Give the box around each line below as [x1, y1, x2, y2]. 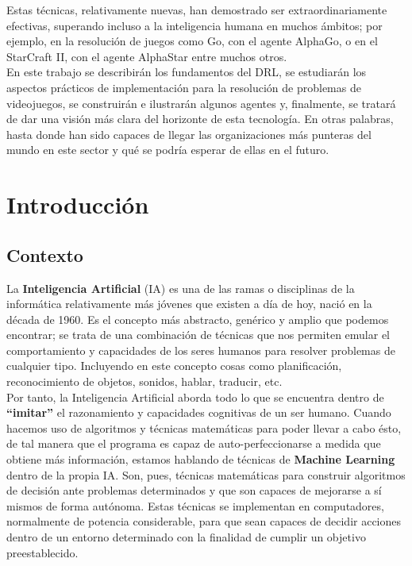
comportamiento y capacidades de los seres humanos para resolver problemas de [6, 341, 395, 358]
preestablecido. [6, 544, 79, 560]
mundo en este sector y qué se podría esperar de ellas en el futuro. [6, 141, 329, 158]
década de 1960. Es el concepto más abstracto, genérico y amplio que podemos [6, 310, 389, 327]
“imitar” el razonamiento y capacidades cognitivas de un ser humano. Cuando [6, 404, 391, 421]
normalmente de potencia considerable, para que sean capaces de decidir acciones [6, 513, 402, 529]
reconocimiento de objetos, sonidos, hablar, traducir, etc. [6, 373, 283, 390]
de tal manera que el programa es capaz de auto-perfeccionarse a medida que [6, 435, 381, 452]
